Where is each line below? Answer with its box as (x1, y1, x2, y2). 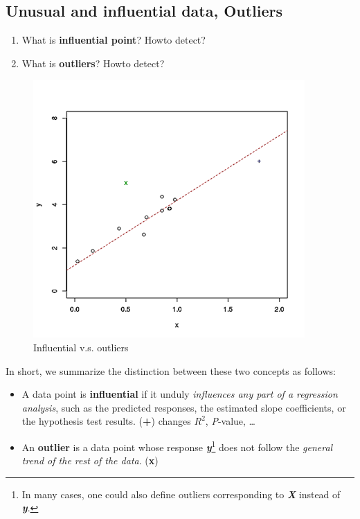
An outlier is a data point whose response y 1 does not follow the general (21, 437, 333, 454)
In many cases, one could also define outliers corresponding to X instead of (21, 486, 341, 501)
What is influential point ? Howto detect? (21, 33, 206, 47)
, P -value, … (205, 414, 255, 428)
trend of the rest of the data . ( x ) (21, 453, 159, 468)
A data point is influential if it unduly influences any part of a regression (21, 387, 338, 401)
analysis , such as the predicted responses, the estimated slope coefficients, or (21, 400, 346, 414)
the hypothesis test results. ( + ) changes (21, 414, 191, 428)
